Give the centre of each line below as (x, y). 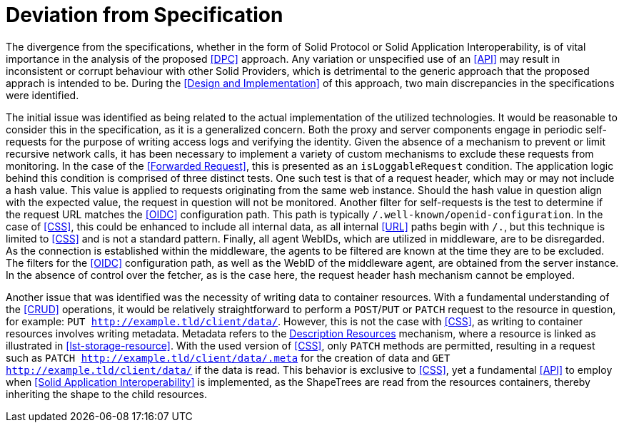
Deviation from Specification (145, 15)
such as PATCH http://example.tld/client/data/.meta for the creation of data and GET (228, 357)
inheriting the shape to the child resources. (107, 394)
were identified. (42, 95)
